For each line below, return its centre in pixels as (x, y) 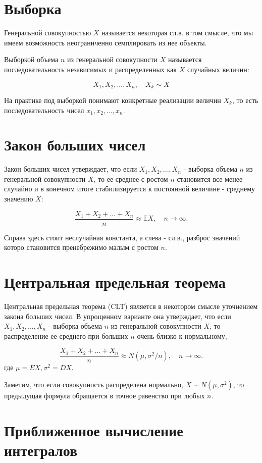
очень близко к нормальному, (182, 336)
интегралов (41, 450)
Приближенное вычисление (94, 430)
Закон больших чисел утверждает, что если (71, 169)
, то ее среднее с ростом (131, 178)
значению (19, 199)
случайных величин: (218, 69)
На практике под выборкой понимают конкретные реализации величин (113, 100)
